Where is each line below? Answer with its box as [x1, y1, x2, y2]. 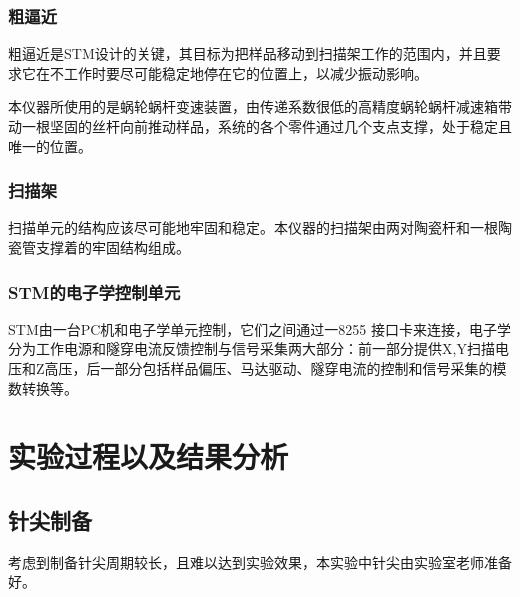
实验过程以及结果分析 [8, 436, 289, 477]
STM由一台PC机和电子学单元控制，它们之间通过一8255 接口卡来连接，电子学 [8, 318, 512, 339]
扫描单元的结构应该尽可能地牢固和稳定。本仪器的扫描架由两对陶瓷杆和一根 [8, 217, 498, 238]
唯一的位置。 [8, 135, 92, 156]
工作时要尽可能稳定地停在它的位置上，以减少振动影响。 [63, 62, 428, 83]
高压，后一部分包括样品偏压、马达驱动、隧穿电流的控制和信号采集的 [44, 358, 493, 378]
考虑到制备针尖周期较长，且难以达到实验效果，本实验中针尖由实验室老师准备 [8, 551, 512, 572]
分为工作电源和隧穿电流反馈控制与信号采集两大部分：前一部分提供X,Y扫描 [8, 338, 495, 359]
